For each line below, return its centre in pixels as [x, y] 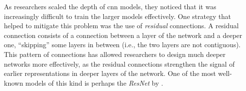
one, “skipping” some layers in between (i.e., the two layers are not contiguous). [122, 45]
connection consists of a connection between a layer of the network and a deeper [123, 35]
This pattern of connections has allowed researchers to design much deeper [115, 54]
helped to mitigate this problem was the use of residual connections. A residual [121, 26]
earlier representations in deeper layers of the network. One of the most [110, 73]
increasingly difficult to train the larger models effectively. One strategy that [117, 16]
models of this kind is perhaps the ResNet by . [94, 82]
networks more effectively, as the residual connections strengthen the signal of [119, 64]
